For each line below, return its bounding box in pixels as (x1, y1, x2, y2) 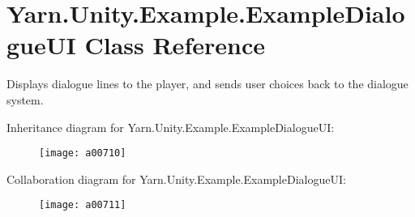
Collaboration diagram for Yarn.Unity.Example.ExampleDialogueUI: (6, 170, 346, 187)
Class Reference (84, 28, 265, 62)
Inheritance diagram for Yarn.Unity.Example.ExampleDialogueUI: (6, 118, 335, 135)
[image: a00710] (39, 147, 126, 160)
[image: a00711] (39, 199, 126, 211)
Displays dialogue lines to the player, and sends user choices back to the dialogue (6, 75, 409, 92)
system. (6, 91, 44, 108)
